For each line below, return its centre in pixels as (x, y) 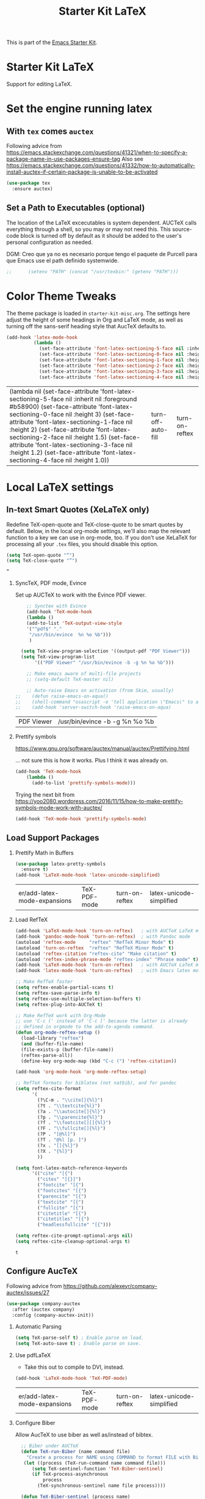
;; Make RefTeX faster (44, 982)
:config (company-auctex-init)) (53, 1315)
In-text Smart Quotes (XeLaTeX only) (78, 510)
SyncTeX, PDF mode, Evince (51, 583)
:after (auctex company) (43, 1309)
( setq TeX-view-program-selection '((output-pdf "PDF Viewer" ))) (106, 651)
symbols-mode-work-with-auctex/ (59, 808)
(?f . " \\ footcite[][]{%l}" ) (74, 1123)
